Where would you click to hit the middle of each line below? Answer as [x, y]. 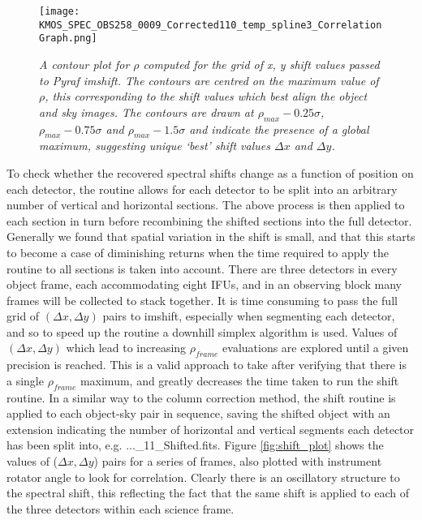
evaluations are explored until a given [316, 348]
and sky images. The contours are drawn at [146, 112]
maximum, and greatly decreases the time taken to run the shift [239, 380]
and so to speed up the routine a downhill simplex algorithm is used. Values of [202, 331]
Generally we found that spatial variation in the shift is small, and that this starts [211, 236]
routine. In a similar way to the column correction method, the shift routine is [201, 397]
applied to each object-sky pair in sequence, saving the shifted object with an [198, 413]
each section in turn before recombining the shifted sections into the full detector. [209, 220]
